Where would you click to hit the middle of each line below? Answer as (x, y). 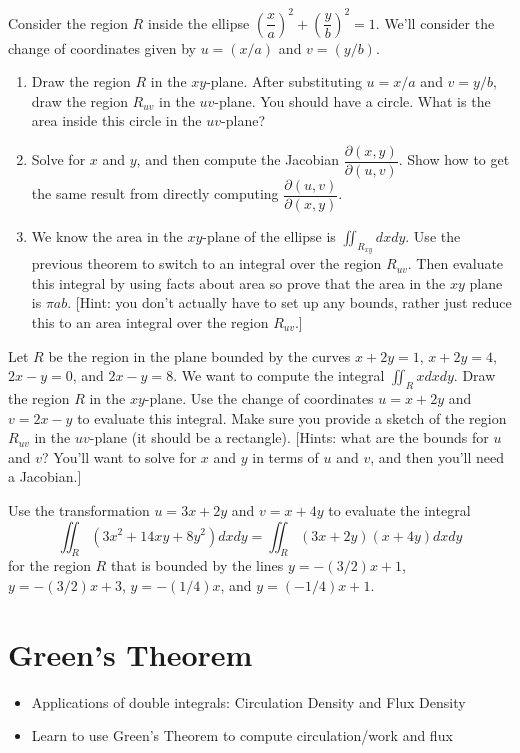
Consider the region (68, 22)
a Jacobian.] (45, 476)
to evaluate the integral (399, 509)
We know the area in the (107, 236)
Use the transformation (79, 509)
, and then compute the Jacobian (238, 159)
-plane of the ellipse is (269, 236)
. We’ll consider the (435, 22)
